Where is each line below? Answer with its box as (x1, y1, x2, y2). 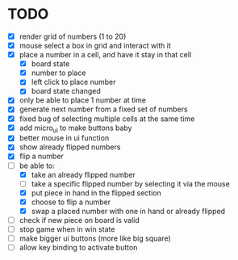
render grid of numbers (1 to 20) (19, 31, 127, 41)
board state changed (31, 86, 102, 96)
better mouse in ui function (19, 133, 110, 143)
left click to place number (31, 78, 116, 87)
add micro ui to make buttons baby (19, 123, 132, 134)
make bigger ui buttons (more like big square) (19, 233, 171, 243)
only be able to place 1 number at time (19, 95, 147, 105)
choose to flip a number (31, 197, 111, 207)
